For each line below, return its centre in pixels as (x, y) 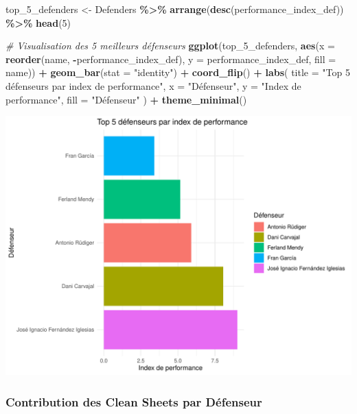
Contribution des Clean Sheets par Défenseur (134, 401)
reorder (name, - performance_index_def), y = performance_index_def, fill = (171, 59)
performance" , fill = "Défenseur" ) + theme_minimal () (126, 99)
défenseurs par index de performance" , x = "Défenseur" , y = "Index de (153, 85)
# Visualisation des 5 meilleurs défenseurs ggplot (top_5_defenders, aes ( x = (170, 46)
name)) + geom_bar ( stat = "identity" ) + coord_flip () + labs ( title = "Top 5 (178, 72)
